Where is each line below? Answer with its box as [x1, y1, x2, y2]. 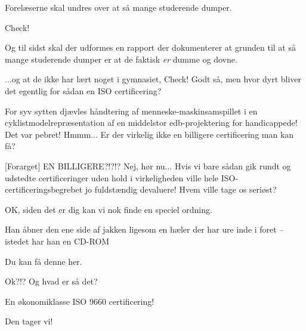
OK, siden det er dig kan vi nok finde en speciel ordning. [5, 203, 212, 215]
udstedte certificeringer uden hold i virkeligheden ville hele [5, 171, 219, 184]
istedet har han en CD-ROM [5, 234, 110, 247]
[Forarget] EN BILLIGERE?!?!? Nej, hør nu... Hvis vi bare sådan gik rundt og [5, 159, 291, 172]
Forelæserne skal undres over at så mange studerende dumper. [5, 1, 232, 13]
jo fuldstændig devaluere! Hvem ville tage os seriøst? [85, 183, 277, 196]
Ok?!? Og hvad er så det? [5, 275, 98, 287]
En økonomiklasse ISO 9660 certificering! [5, 295, 154, 307]
